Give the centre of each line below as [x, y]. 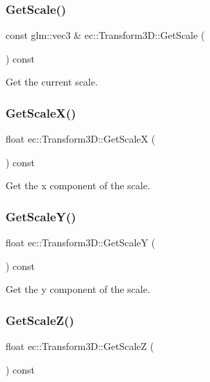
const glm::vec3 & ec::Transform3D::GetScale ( [105, 35]
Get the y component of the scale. [78, 289]
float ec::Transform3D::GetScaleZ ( [80, 346]
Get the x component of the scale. [78, 185]
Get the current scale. [52, 82]
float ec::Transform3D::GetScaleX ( [81, 139]
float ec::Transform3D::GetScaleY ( [81, 242]
